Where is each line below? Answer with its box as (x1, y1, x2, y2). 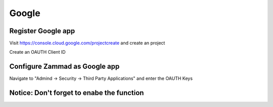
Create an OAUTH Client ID (9, 49, 66, 55)
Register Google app (9, 27, 75, 35)
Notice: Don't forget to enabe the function (9, 88, 144, 97)
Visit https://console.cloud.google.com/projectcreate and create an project (9, 40, 165, 46)
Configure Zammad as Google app (9, 62, 120, 71)
